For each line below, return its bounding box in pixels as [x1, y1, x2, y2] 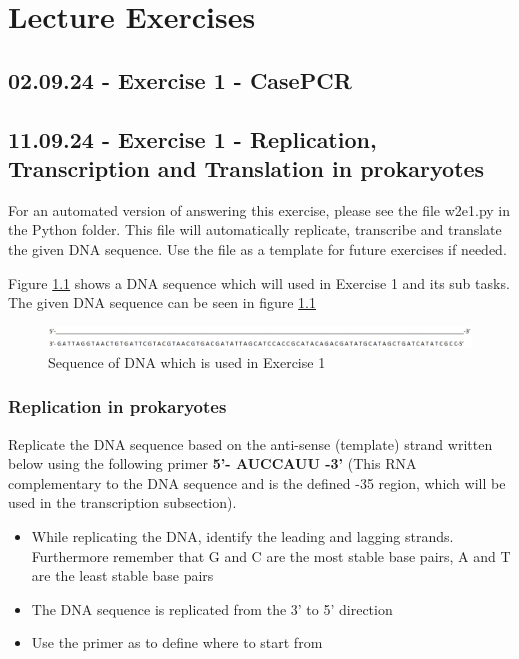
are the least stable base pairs [31, 565, 214, 586]
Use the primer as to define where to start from [31, 632, 323, 653]
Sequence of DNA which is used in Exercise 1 [48, 351, 326, 372]
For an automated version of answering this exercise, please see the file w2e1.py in [8, 199, 511, 220]
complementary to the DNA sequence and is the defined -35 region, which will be [8, 472, 506, 493]
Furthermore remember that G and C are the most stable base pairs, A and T [31, 545, 511, 566]
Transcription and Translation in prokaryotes [8, 152, 485, 183]
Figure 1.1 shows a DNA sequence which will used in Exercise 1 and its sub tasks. [8, 272, 510, 293]
